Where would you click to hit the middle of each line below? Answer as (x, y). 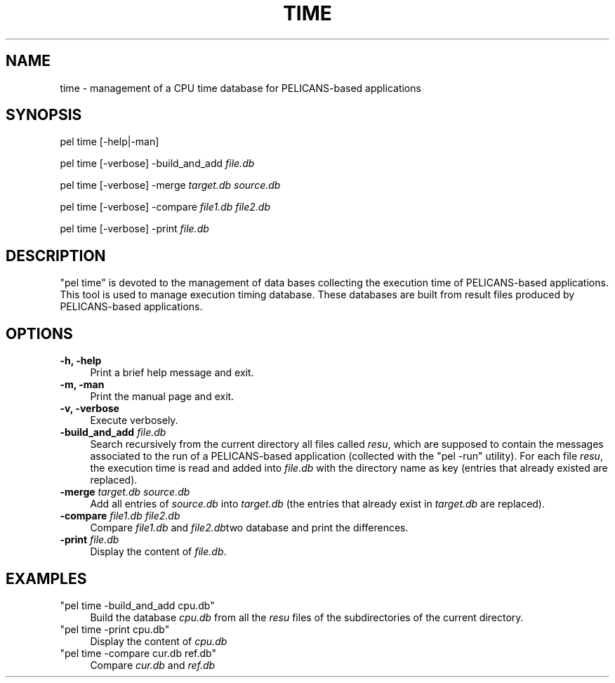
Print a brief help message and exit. (172, 373)
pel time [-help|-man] (110, 142)
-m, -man (82, 385)
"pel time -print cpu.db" (115, 629)
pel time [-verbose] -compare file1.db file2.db (165, 207)
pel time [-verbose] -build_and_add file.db (157, 164)
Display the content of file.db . (158, 552)
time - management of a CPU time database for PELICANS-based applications (240, 88)
